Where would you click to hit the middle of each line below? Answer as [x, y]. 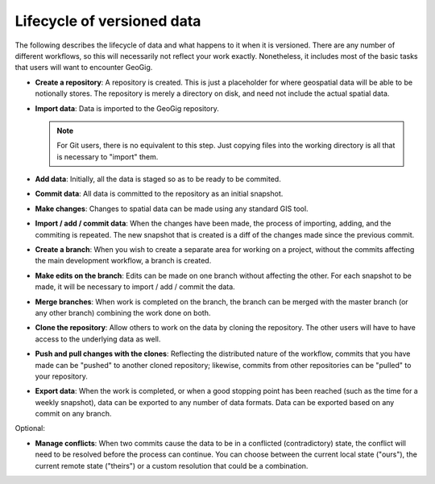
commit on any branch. [73, 414]
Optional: [30, 428]
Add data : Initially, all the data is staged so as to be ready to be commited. [158, 179]
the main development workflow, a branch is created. [123, 261]
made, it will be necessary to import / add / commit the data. [135, 287]
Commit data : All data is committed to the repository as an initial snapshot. [159, 194]
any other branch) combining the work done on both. [123, 312]
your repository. [62, 376]
